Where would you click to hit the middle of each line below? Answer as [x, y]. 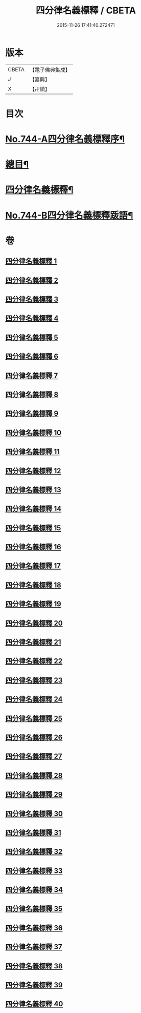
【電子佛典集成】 [50, 70]
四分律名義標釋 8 [32, 394]
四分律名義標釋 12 [33, 471]
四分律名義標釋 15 [33, 528]
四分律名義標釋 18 [33, 585]
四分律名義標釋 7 [32, 375]
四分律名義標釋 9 [32, 414]
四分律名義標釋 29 [34, 795]
